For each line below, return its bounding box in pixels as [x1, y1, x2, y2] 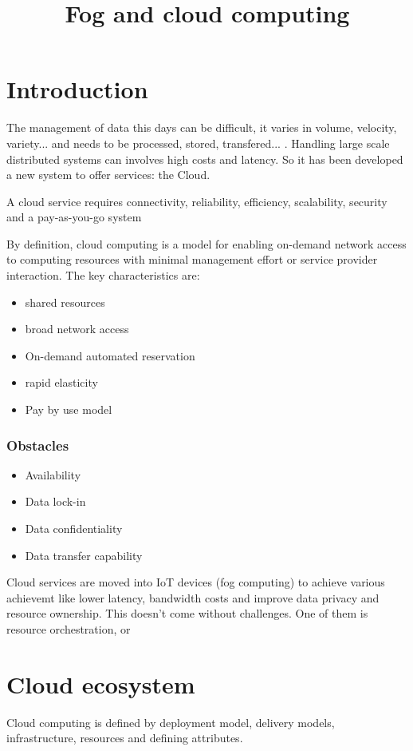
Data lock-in [25, 493, 86, 510]
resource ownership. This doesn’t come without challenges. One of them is [6, 605, 368, 622]
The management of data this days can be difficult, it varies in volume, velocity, [6, 119, 397, 136]
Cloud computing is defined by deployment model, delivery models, [6, 713, 335, 730]
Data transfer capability [25, 546, 143, 563]
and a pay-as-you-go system [6, 209, 142, 225]
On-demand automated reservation [25, 347, 195, 364]
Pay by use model [25, 401, 112, 418]
